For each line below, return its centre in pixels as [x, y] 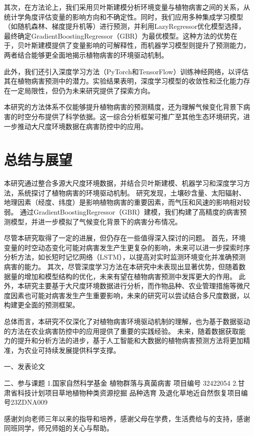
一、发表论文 [24, 366]
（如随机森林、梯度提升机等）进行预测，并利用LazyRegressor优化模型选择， [125, 26]
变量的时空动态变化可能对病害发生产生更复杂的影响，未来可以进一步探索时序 [127, 247]
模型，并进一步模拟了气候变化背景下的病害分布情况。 [96, 221]
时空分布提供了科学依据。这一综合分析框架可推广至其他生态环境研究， [130, 116]
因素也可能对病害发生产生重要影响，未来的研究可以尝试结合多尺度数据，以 [130, 295]
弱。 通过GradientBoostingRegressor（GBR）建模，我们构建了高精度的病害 [122, 212]
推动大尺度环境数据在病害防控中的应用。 [82, 126]
